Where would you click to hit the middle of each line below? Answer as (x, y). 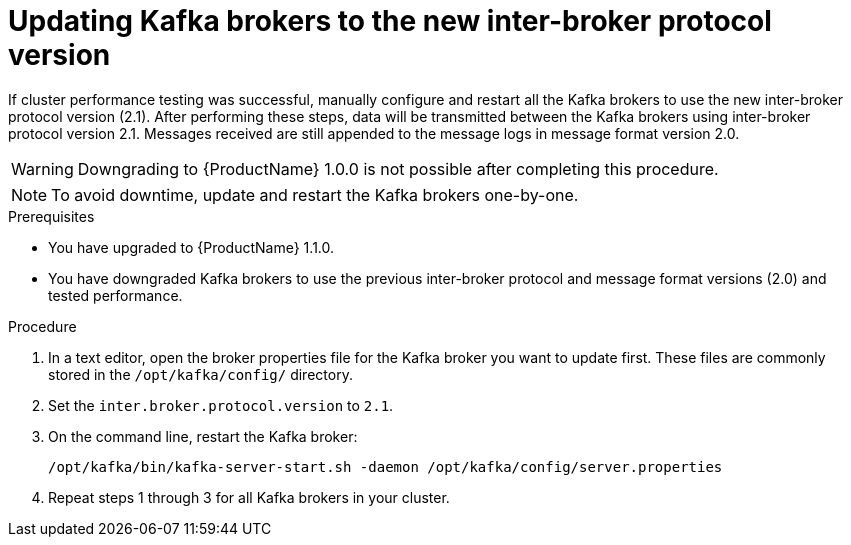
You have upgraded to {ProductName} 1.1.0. (191, 247)
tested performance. (115, 295)
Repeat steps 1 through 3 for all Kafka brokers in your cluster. (249, 497)
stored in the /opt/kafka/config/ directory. (200, 374)
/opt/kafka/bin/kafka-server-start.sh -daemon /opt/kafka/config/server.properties (385, 466)
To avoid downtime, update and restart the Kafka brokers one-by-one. (315, 194)
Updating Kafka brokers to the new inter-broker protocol (390, 21)
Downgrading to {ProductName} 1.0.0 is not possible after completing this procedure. (398, 168)
